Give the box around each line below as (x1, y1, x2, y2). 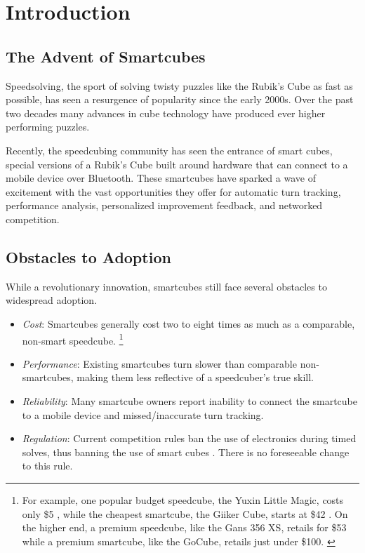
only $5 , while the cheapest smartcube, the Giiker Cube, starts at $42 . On (22, 506, 348, 521)
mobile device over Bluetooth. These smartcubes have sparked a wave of (6, 171, 316, 185)
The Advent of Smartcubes (6, 45, 206, 67)
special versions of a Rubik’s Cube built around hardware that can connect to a (6, 156, 348, 171)
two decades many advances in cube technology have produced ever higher (6, 105, 326, 120)
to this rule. (22, 458, 73, 473)
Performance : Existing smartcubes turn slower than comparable (22, 356, 297, 371)
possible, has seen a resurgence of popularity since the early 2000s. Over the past (6, 92, 354, 107)
